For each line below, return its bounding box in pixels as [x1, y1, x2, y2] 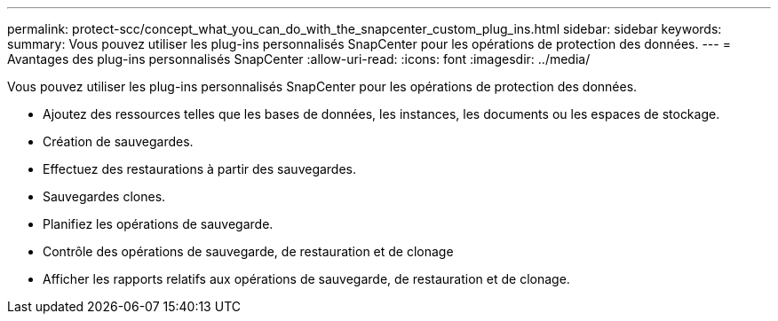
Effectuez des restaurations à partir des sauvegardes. [43, 161, 357, 176]
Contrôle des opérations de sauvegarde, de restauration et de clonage [43, 244, 454, 259]
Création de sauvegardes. [43, 134, 194, 149]
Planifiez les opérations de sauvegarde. [43, 216, 274, 231]
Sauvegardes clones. [43, 189, 166, 204]
